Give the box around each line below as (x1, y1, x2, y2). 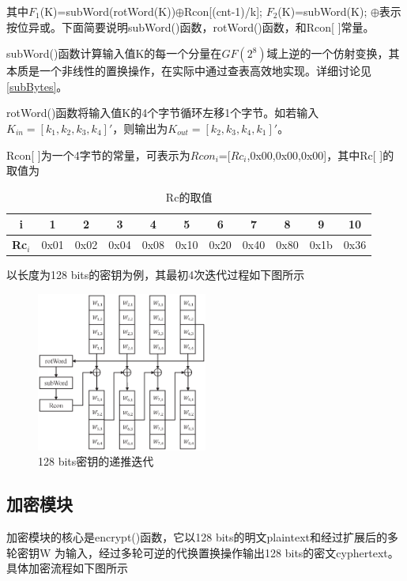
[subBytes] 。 (6, 77, 68, 94)
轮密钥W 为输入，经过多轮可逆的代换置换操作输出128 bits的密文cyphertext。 (6, 544, 399, 560)
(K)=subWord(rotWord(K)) (40, 3, 176, 19)
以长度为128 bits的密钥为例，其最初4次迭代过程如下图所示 (6, 266, 305, 283)
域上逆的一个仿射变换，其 (266, 45, 400, 62)
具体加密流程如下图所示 (6, 560, 128, 576)
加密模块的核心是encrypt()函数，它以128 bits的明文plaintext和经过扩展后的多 (6, 529, 398, 545)
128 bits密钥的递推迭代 (38, 453, 154, 470)
